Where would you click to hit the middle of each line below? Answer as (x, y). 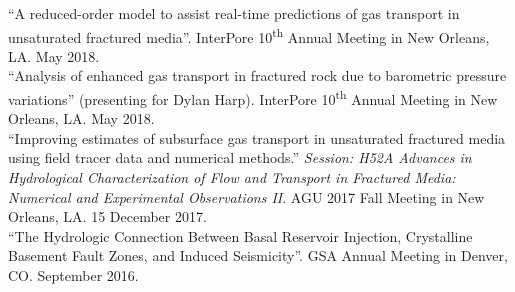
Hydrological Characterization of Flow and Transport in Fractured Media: (232, 177)
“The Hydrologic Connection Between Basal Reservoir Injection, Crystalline (240, 235)
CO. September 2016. (73, 275)
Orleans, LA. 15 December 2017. (107, 216)
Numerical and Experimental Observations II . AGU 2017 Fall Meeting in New (246, 196)
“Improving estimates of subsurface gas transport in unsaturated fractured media (257, 137)
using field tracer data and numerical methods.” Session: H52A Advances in (240, 157)
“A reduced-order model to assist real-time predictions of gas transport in (234, 13)
